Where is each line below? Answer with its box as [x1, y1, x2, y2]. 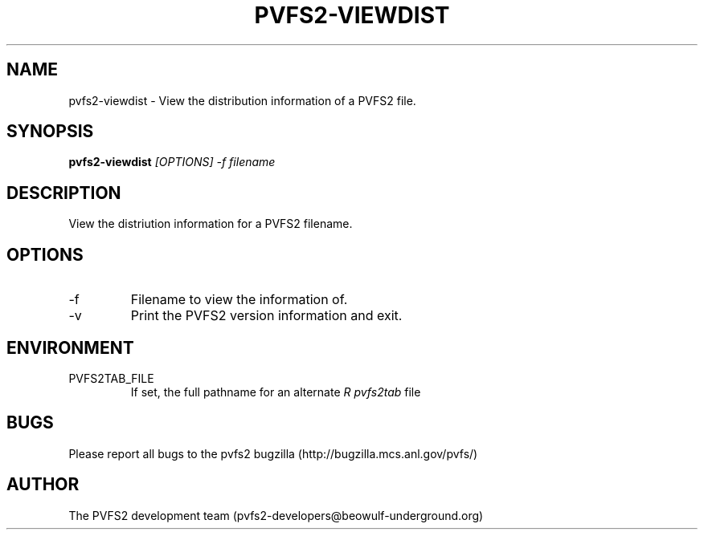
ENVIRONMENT [6, 337, 134, 358]
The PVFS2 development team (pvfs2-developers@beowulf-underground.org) [68, 508, 484, 522]
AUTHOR [6, 474, 80, 495]
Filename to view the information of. [130, 291, 348, 308]
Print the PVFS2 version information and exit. [130, 307, 403, 324]
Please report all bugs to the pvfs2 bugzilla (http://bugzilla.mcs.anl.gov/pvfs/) [68, 446, 478, 461]
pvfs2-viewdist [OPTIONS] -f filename [68, 155, 276, 169]
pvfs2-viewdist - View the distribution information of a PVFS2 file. [68, 93, 416, 108]
